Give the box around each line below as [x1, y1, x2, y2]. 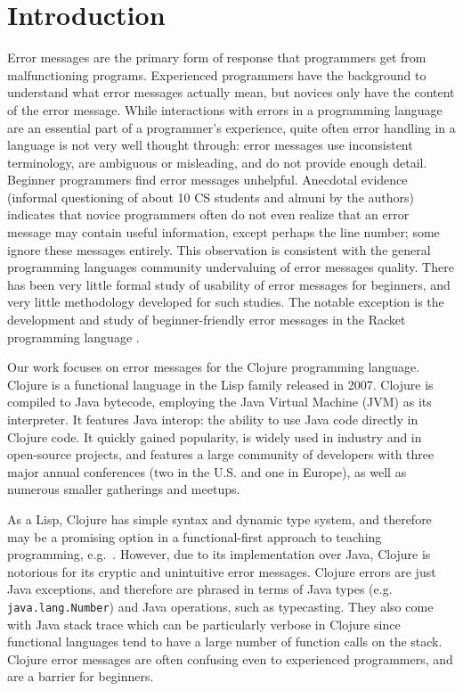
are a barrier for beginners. [7, 667, 154, 686]
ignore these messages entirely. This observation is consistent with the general [7, 240, 431, 259]
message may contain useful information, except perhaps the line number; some [7, 223, 440, 242]
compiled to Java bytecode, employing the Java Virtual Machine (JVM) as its [7, 392, 432, 411]
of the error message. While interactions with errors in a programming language [7, 100, 443, 119]
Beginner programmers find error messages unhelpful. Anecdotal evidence [7, 170, 408, 189]
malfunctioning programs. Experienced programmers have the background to [7, 65, 426, 84]
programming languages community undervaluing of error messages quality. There [7, 258, 454, 276]
